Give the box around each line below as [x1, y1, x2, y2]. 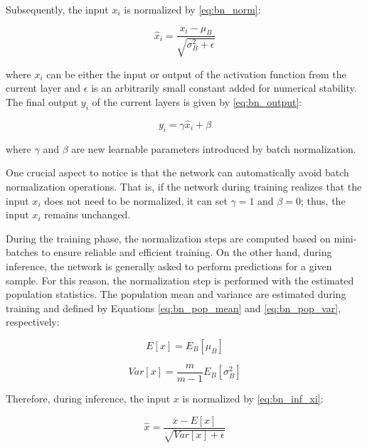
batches [6, 245, 38, 260]
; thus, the [300, 193, 346, 208]
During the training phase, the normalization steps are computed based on [6, 230, 331, 245]
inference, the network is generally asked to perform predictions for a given [6, 258, 332, 273]
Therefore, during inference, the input [6, 391, 171, 405]
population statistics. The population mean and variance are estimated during [6, 287, 346, 302]
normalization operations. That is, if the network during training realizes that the [6, 179, 362, 193]
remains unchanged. [44, 207, 131, 222]
